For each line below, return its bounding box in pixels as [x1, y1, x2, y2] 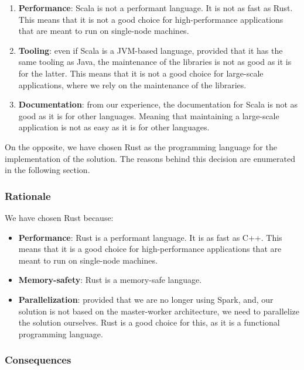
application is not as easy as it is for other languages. [18, 121, 210, 133]
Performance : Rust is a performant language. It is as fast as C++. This [18, 231, 282, 243]
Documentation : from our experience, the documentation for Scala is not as [18, 98, 298, 110]
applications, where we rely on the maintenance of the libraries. [18, 78, 247, 91]
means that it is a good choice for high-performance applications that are [18, 243, 282, 255]
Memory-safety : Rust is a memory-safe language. [18, 274, 202, 286]
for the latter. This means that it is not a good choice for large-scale [18, 67, 264, 79]
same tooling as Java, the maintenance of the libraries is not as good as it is [18, 56, 292, 68]
